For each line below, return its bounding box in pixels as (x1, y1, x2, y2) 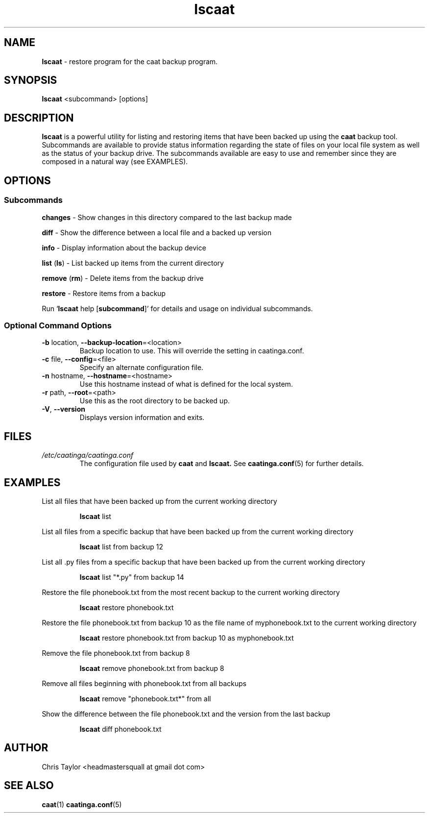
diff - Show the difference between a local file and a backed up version (42, 228, 272, 237)
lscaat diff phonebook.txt (79, 724, 162, 733)
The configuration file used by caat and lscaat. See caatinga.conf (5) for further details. (79, 459, 364, 468)
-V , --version (42, 405, 85, 414)
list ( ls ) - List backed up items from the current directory (42, 258, 224, 267)
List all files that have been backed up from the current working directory (42, 496, 277, 505)
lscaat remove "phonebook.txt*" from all (79, 694, 211, 703)
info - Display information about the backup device (42, 243, 206, 252)
